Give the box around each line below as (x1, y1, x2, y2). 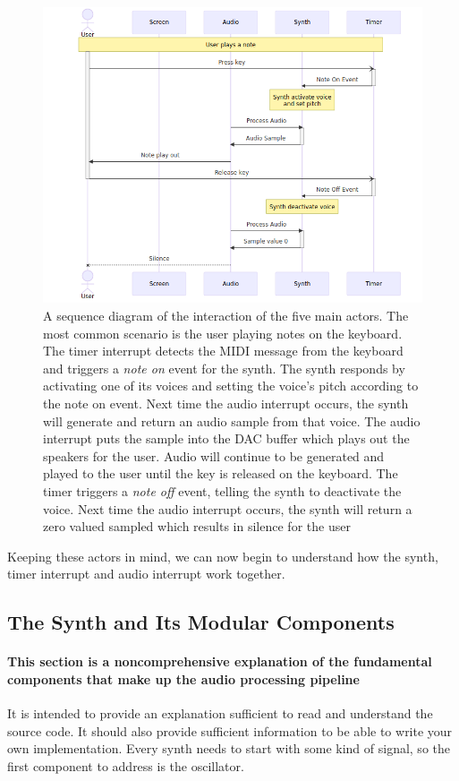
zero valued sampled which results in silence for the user (43, 517, 351, 536)
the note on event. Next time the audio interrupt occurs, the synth (43, 394, 409, 412)
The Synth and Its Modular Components (7, 608, 395, 636)
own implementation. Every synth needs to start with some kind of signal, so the (7, 739, 450, 758)
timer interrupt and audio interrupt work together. (7, 564, 285, 583)
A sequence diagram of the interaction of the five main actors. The (43, 306, 409, 325)
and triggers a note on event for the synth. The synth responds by (43, 358, 405, 377)
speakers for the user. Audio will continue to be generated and (43, 446, 385, 465)
